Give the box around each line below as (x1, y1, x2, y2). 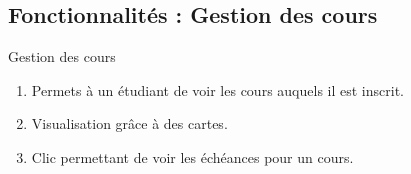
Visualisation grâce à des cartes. (31, 113, 228, 134)
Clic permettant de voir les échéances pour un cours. (31, 146, 354, 167)
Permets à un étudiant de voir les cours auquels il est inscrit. (31, 79, 404, 100)
